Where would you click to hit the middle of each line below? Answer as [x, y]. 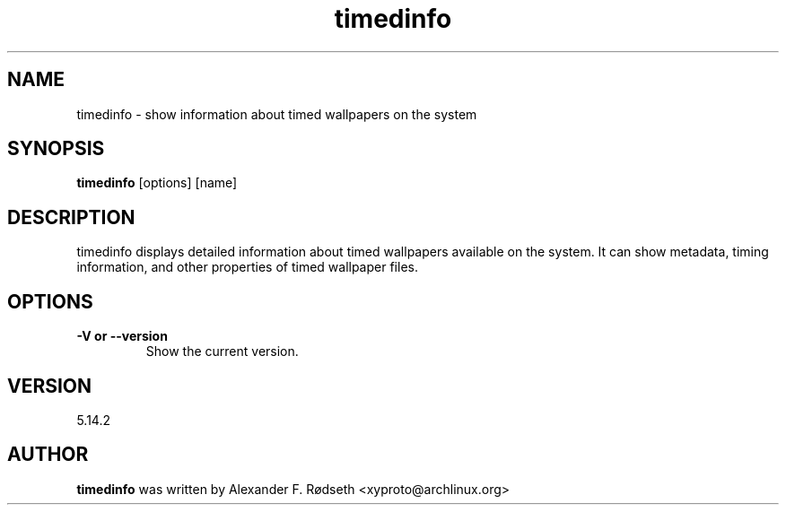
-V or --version [122, 336]
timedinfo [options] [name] [157, 183]
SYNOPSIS [56, 149]
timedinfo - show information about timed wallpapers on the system [277, 114]
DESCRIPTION [71, 217]
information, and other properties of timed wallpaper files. [247, 267]
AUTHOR [48, 455]
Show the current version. [222, 351]
